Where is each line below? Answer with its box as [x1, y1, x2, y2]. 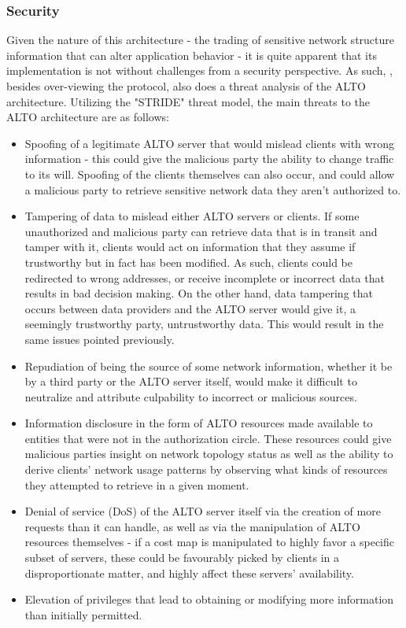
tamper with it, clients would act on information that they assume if [24, 238, 356, 255]
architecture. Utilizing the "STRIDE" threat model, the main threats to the [6, 93, 371, 109]
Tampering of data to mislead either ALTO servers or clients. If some [24, 208, 360, 224]
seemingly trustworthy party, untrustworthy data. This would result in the [24, 316, 384, 332]
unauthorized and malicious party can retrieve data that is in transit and [24, 223, 378, 239]
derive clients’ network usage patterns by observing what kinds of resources [24, 461, 388, 478]
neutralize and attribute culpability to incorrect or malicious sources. [24, 388, 357, 405]
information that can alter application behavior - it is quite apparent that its [6, 46, 377, 63]
